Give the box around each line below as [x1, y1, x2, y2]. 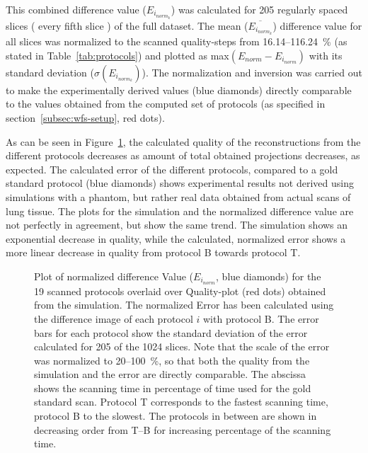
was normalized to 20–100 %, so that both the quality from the [34, 352, 310, 367]
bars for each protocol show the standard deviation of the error [34, 325, 308, 340]
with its [309, 47, 343, 62]
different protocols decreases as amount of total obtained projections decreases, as [6, 148, 360, 163]
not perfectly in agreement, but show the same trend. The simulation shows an [6, 217, 348, 232]
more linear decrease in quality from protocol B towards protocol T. [6, 245, 301, 260]
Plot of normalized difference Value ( [34, 268, 194, 283]
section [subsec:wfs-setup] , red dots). [6, 110, 165, 125]
